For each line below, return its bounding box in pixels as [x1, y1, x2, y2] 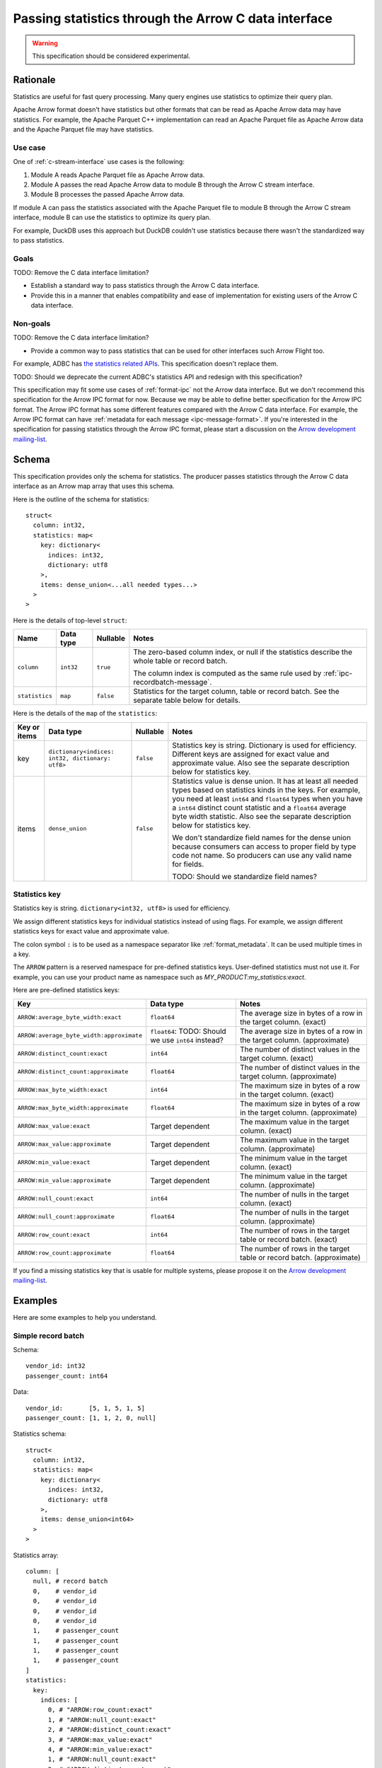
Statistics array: [13, 1551, 59, 1559]
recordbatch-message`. [133, 677, 212, 687]
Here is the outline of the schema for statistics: [13, 495, 150, 504]
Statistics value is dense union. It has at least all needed [172, 776, 359, 786]
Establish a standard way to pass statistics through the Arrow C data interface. [30, 281, 260, 290]
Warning [32, 39, 58, 47]
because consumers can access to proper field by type [172, 842, 357, 851]
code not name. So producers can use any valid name [172, 850, 352, 860]
